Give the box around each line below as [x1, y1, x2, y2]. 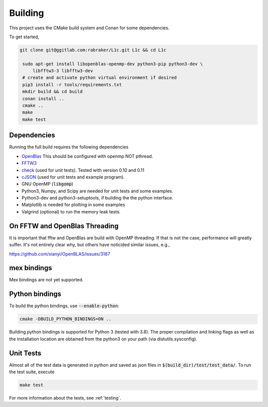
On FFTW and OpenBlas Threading [9, 221, 119, 230]
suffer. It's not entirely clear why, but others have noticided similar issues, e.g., [9, 242, 170, 248]
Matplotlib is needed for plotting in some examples [21, 202, 125, 208]
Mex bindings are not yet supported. [9, 277, 84, 283]
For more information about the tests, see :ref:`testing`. [9, 395, 122, 401]
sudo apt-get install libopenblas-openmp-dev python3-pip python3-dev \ [22, 61, 203, 67]
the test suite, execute [9, 369, 55, 375]
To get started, [9, 34, 40, 40]
